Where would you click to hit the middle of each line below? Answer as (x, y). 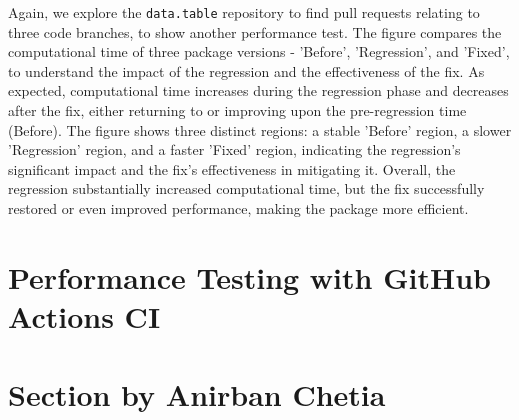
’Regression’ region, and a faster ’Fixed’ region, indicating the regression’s (234, 149)
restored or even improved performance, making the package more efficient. (238, 208)
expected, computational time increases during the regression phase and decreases (258, 90)
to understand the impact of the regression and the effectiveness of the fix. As (246, 70)
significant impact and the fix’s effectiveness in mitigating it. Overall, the (232, 168)
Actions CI (84, 315)
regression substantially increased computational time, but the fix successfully (246, 188)
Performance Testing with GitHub (249, 276)
